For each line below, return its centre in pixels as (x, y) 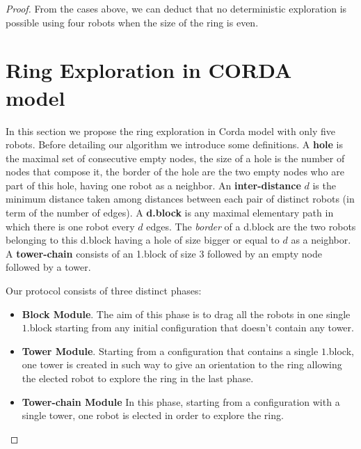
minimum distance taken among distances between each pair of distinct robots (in (180, 199)
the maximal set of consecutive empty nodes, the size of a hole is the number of (175, 158)
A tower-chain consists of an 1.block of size (101, 253)
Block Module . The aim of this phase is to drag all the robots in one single (186, 314)
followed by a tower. (48, 267)
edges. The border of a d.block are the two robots (251, 226)
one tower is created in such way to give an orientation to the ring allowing (182, 364)
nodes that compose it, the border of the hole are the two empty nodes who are (175, 172)
